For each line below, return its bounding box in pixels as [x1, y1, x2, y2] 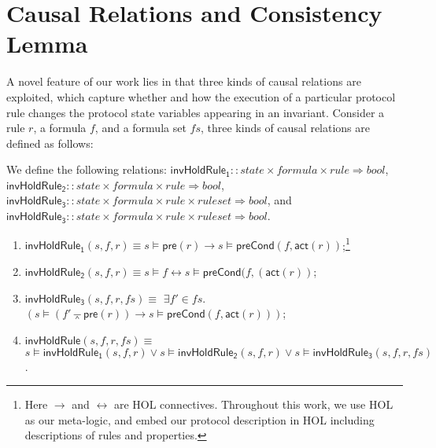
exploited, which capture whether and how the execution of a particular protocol [6, 88, 396, 105]
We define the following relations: [6, 161, 167, 178]
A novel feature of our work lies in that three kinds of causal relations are [6, 73, 361, 90]
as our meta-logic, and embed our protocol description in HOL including [24, 411, 375, 428]
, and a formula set [94, 119, 187, 136]
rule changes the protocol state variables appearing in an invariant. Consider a [6, 104, 385, 120]
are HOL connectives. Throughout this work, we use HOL [113, 396, 394, 413]
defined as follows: [6, 134, 94, 151]
